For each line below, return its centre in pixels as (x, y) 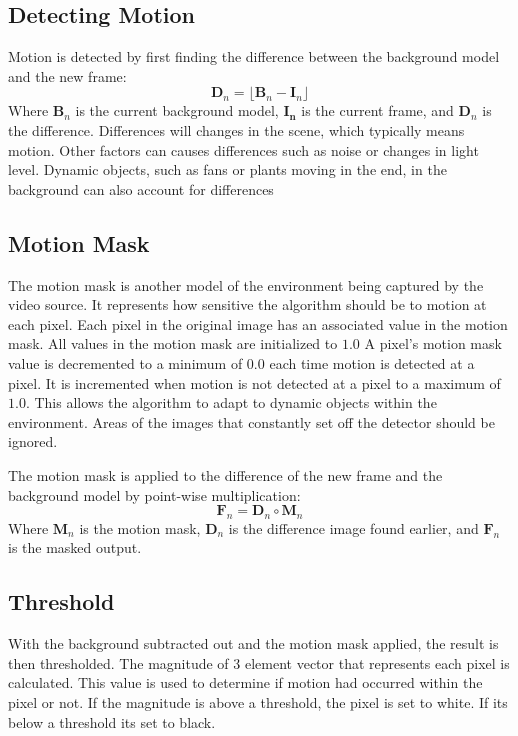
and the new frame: (67, 75)
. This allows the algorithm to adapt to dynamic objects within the (231, 402)
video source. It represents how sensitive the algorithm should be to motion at (247, 304)
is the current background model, (177, 110)
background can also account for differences (141, 188)
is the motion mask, (140, 527)
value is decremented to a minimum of (125, 362)
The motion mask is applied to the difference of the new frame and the (225, 474)
